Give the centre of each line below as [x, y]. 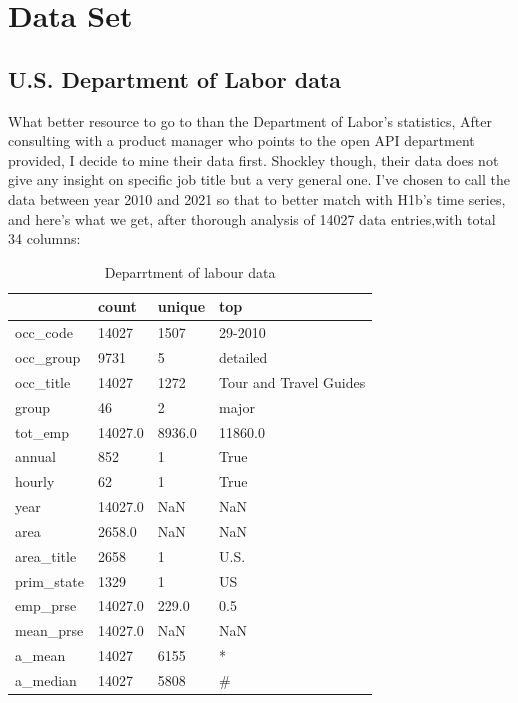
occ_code [44, 332]
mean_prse [49, 630]
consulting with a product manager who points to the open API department [241, 140]
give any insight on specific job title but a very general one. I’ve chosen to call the [259, 179]
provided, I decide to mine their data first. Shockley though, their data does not [253, 159]
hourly [35, 481]
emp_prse [46, 605]
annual [35, 456]
